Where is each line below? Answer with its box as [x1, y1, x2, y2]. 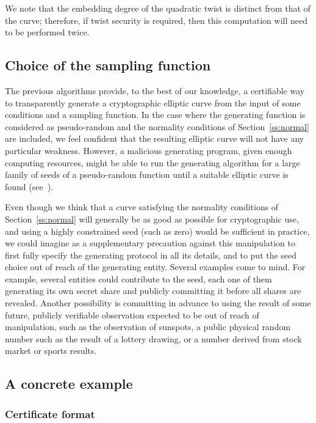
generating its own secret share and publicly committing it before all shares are [5, 284, 301, 297]
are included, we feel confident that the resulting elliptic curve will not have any [5, 132, 304, 145]
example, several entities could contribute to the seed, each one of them [5, 272, 272, 285]
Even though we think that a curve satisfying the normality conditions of [5, 200, 279, 213]
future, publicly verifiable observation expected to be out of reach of [5, 308, 259, 321]
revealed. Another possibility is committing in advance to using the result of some [5, 296, 311, 309]
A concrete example [5, 374, 133, 393]
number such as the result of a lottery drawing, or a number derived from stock [5, 332, 302, 345]
